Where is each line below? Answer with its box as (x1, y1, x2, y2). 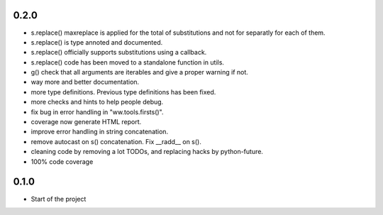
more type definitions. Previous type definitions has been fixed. (30, 87, 216, 96)
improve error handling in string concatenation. (30, 128, 169, 136)
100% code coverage (30, 157, 94, 166)
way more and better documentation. (30, 78, 140, 87)
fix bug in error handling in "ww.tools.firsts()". (30, 107, 164, 116)
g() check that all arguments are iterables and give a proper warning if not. (30, 68, 248, 77)
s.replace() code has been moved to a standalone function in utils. (30, 57, 225, 67)
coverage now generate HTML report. (30, 118, 142, 126)
